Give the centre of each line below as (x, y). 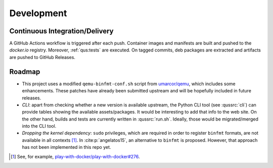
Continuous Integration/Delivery (61, 31)
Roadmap (25, 71)
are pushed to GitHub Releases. (42, 57)
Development (38, 13)
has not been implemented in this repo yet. (66, 147)
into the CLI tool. (39, 126)
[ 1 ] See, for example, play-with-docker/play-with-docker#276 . (75, 156)
